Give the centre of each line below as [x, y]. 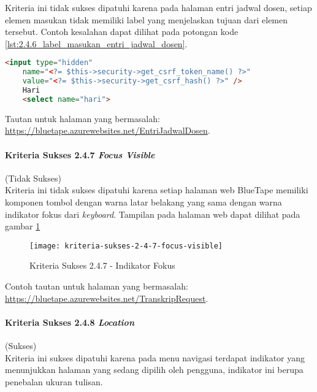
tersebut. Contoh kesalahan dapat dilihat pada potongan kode [122, 32]
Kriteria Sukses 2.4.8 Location [70, 322]
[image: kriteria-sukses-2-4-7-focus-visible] [126, 246]
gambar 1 [23, 226]
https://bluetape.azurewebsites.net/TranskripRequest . [107, 298]
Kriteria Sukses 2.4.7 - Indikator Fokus [102, 265]
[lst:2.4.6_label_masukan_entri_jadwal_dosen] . [96, 43]
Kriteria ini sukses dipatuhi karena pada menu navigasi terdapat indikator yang [155, 357]
